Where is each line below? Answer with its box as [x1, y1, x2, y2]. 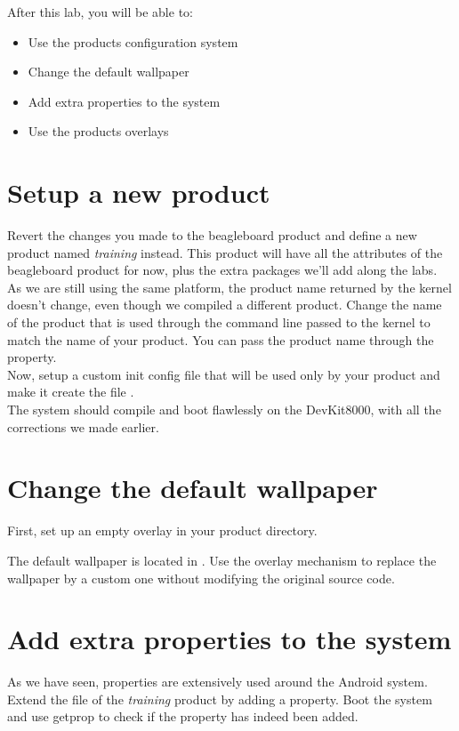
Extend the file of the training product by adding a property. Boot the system [7, 689, 432, 708]
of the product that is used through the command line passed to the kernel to [7, 313, 431, 332]
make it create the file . [7, 382, 134, 401]
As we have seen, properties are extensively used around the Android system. [7, 672, 428, 691]
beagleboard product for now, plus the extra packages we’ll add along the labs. [7, 261, 438, 279]
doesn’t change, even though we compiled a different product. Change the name [7, 295, 442, 314]
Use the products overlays [28, 122, 169, 141]
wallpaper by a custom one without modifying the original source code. [7, 568, 395, 587]
